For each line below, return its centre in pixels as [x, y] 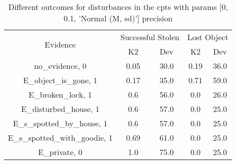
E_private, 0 [60, 152]
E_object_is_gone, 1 [60, 80]
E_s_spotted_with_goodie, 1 [60, 137]
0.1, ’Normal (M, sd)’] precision [118, 18]
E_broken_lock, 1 [60, 94]
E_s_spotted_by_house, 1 [60, 123]
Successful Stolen [150, 37]
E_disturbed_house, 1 [60, 109]
